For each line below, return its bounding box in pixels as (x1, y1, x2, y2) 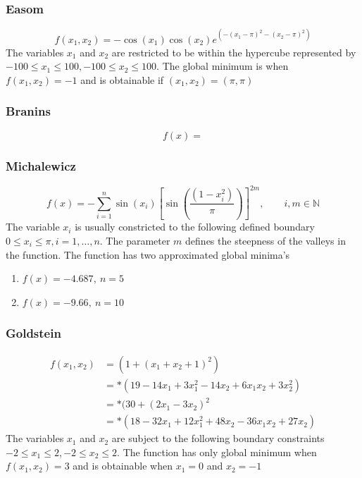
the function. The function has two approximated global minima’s (6, 247, 290, 262)
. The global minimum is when (156, 59, 289, 73)
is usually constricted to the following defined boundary (75, 219, 315, 234)
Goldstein (6, 324, 61, 342)
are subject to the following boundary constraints (111, 431, 325, 446)
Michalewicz (6, 157, 76, 174)
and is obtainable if (80, 72, 164, 87)
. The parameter (99, 233, 170, 247)
